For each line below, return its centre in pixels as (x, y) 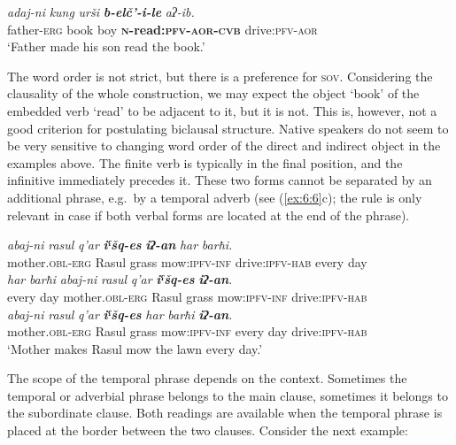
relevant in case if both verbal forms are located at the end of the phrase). (209, 215)
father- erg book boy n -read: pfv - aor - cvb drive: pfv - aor (162, 29)
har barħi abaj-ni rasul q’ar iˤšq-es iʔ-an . (120, 279)
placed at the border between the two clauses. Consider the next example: (208, 430)
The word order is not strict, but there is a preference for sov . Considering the (220, 76)
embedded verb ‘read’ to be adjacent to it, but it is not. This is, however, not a (222, 110)
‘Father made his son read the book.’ (106, 46)
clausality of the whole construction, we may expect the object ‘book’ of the (213, 93)
